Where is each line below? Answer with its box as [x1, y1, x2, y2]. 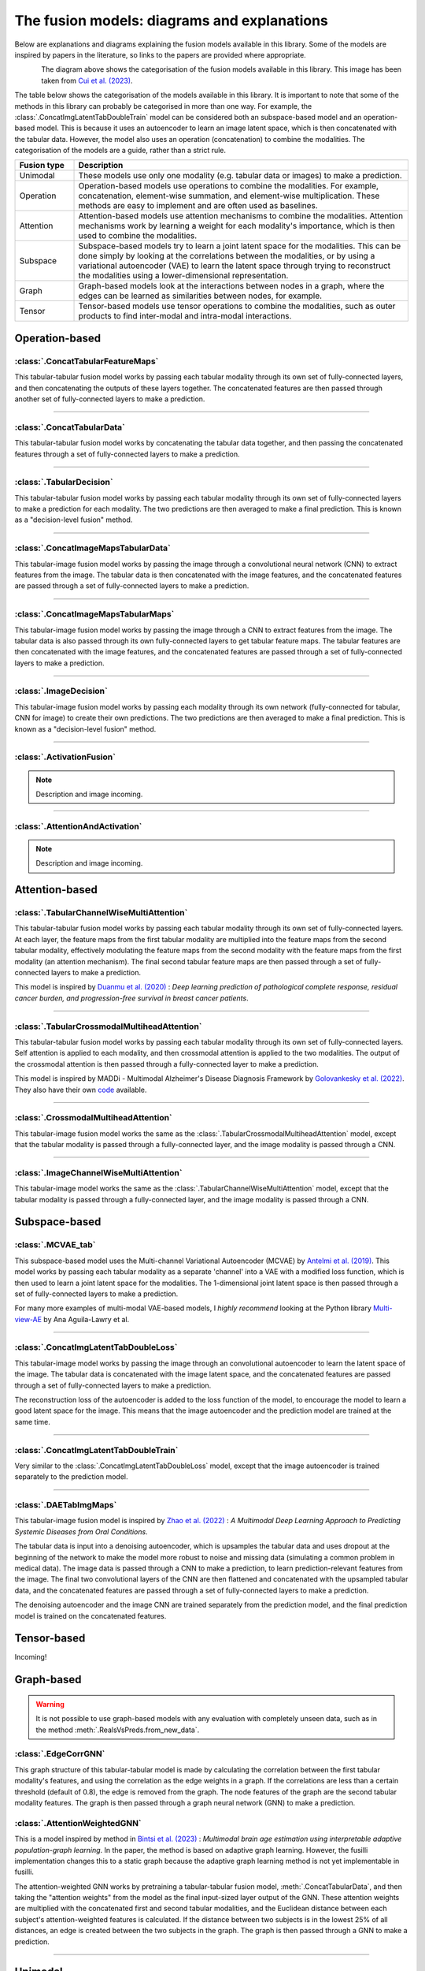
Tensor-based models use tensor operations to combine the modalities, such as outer [78, 300, 396, 311]
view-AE [14, 1314, 42, 1324]
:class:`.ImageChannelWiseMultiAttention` [14, 1167, 183, 1178]
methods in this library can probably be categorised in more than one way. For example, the [14, 101, 312, 110]
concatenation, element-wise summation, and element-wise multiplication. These [78, 190, 380, 201]
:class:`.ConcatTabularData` [14, 422, 125, 433]
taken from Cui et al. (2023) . [41, 76, 133, 85]
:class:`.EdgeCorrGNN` [14, 1749, 105, 1760]
